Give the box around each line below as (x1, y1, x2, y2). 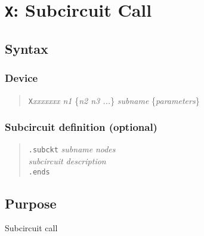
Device (5, 71, 38, 85)
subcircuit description (28, 155, 106, 167)
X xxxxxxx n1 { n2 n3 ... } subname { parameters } (28, 94, 200, 106)
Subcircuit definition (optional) (5, 119, 157, 134)
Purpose (5, 194, 57, 212)
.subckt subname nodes (28, 143, 116, 155)
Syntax (5, 39, 48, 57)
